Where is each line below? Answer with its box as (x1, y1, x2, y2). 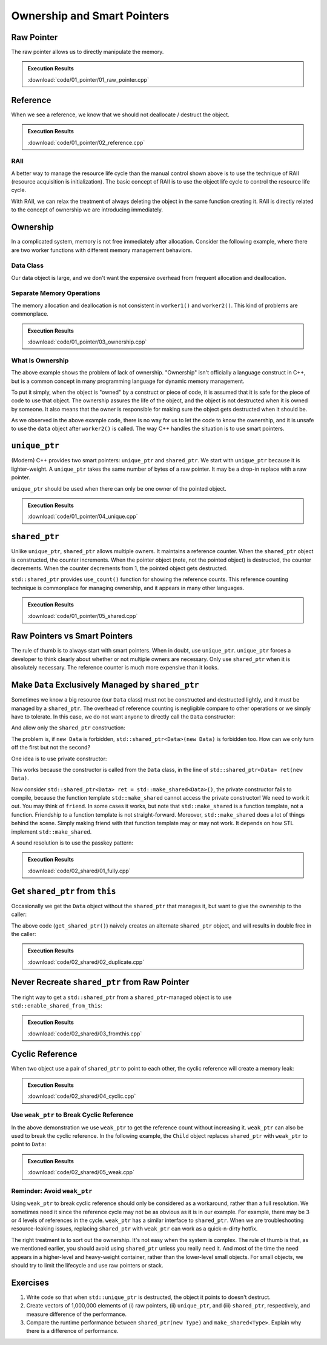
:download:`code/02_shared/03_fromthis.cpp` (27, 1030, 142, 1037)
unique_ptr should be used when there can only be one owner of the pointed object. (11, 485, 226, 492)
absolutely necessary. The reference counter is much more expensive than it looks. (11, 664, 219, 671)
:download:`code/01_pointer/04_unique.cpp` (27, 513, 138, 520)
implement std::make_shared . (11, 828, 92, 835)
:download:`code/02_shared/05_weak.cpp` (27, 1169, 134, 1176)
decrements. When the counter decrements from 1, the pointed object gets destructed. (11, 565, 228, 572)
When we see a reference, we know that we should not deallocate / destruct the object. (11, 111, 230, 118)
